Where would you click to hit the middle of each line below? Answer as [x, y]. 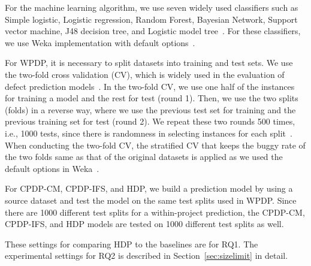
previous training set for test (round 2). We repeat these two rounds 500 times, [150, 121]
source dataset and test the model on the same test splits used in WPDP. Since [151, 200]
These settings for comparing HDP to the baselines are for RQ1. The [132, 244]
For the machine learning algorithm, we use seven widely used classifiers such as [152, 7]
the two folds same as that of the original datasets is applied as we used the [144, 157]
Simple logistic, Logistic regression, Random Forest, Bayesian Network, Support [151, 19]
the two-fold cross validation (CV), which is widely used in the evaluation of [145, 74]
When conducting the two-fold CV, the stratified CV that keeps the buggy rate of [155, 145]
